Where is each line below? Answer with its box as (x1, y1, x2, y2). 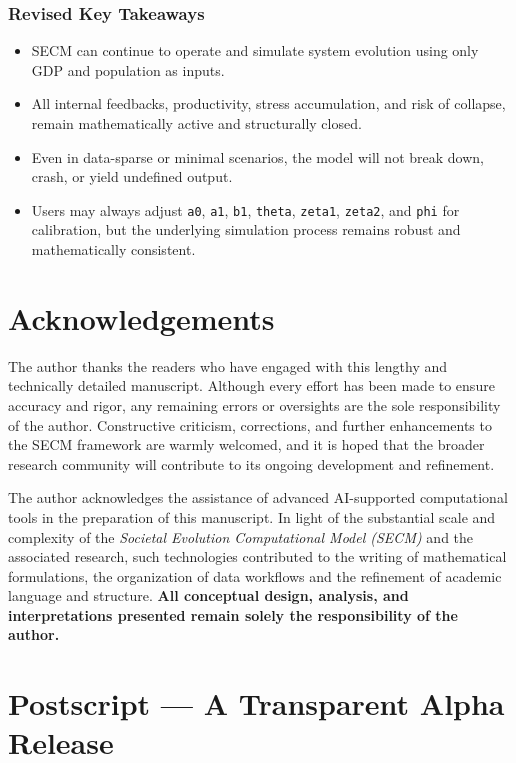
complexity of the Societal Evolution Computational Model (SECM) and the (8, 526, 474, 547)
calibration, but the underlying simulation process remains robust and (31, 219, 461, 240)
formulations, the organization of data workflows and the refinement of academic (8, 565, 502, 586)
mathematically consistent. (31, 239, 196, 260)
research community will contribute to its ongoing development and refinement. (8, 453, 495, 474)
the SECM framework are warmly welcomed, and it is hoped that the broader (8, 434, 485, 455)
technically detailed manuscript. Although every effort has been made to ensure (8, 375, 495, 396)
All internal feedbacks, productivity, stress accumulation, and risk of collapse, (31, 93, 506, 114)
